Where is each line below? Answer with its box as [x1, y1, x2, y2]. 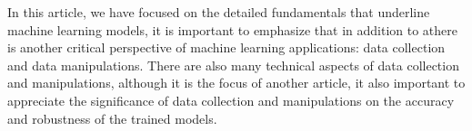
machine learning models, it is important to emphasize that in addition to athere [7, 20, 458, 39]
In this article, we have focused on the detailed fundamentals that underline [7, 3, 430, 21]
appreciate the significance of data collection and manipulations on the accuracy [7, 90, 455, 109]
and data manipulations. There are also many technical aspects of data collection [7, 55, 459, 74]
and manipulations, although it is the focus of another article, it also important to [7, 73, 466, 92]
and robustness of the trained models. [7, 108, 217, 127]
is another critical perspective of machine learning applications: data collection [7, 38, 446, 57]
